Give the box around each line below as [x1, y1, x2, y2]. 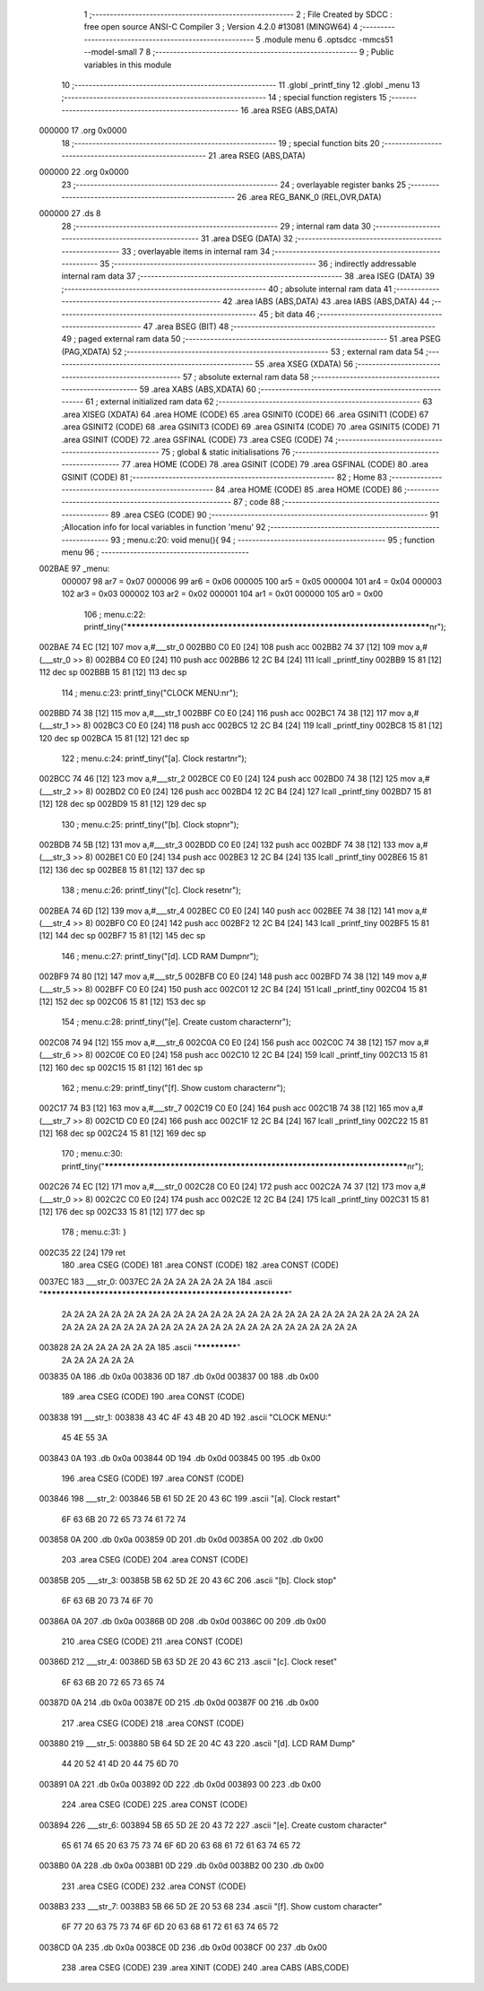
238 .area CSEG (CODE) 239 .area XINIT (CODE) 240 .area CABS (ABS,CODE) [61, 1962, 350, 1973]
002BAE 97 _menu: [39, 563, 110, 574]
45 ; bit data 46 [258, 308, 315, 319]
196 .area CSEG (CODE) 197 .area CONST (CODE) [61, 1473, 245, 1484]
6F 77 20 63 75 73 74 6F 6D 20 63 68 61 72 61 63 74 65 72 [61, 1921, 280, 1932]
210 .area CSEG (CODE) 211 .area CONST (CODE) [61, 1636, 244, 1647]
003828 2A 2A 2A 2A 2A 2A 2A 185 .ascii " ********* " [39, 1342, 241, 1353]
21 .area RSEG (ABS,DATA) [207, 150, 307, 160]
